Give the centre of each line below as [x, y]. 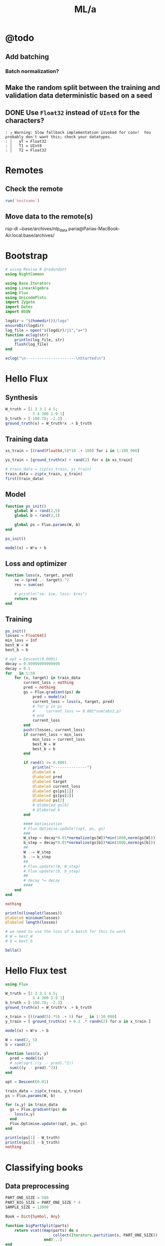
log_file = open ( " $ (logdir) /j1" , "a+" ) [46, 330]
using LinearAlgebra [27, 288]
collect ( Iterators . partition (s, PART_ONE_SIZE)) [105, 1235]
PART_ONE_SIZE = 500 [27, 1198]
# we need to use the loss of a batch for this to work [65, 932]
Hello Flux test [36, 970]
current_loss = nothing [48, 683]
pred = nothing [40, 688]
